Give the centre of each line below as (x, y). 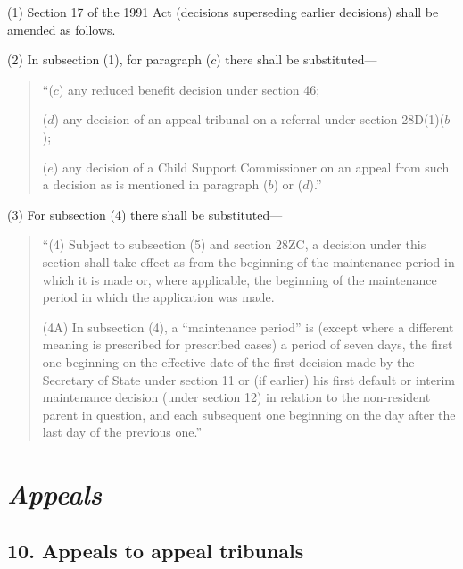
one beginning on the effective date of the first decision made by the (228, 361)
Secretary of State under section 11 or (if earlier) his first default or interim (249, 379)
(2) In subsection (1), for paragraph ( (109, 59)
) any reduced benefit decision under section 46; (189, 89)
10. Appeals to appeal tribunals (156, 550)
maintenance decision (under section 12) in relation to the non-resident (236, 397)
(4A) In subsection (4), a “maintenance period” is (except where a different (248, 326)
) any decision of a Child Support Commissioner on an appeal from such (251, 167)
